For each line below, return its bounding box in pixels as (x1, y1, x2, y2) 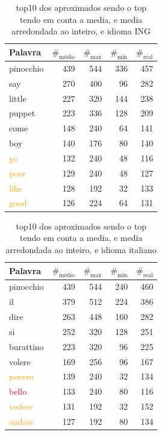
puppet (9, 107, 36, 119)
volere (9, 355, 31, 368)
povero (9, 370, 34, 383)
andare (9, 415, 34, 427)
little (9, 92, 26, 104)
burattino (9, 340, 44, 352)
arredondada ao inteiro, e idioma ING (11, 25, 151, 37)
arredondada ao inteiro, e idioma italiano (5, 243, 157, 255)
